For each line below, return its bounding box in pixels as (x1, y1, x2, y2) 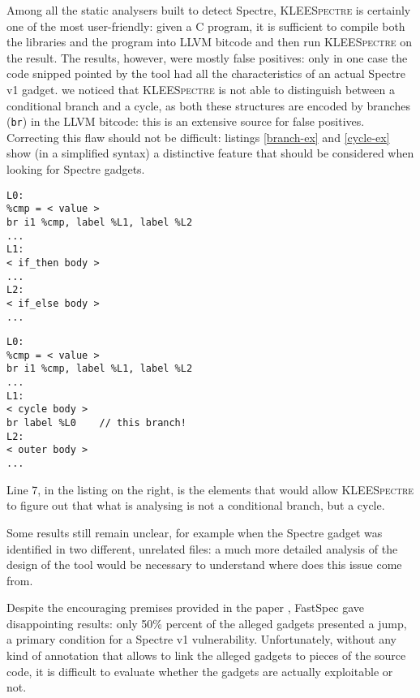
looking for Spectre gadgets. (6, 161, 145, 177)
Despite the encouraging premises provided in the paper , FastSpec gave (6, 599, 365, 616)
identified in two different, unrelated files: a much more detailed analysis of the (6, 540, 398, 557)
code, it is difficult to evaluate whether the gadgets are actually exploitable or (6, 662, 393, 679)
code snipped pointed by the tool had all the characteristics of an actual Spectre (6, 65, 405, 82)
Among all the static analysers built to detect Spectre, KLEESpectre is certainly (6, 2, 411, 18)
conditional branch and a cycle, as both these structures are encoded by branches (6, 97, 410, 114)
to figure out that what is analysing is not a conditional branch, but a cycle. (6, 497, 385, 514)
